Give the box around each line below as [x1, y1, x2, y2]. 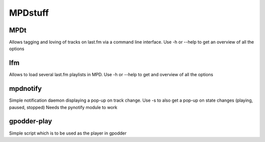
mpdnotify [9, 85, 42, 93]
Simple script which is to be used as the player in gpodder [9, 130, 127, 136]
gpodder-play [9, 117, 53, 125]
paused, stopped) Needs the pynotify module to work [9, 104, 118, 110]
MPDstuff [9, 7, 49, 18]
